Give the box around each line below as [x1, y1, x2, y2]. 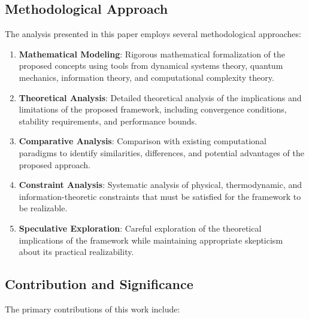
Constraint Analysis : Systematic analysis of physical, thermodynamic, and [19, 178, 302, 191]
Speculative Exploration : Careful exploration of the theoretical [19, 221, 262, 234]
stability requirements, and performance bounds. [19, 114, 197, 127]
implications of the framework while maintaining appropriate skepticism [19, 233, 283, 246]
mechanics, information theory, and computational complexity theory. [19, 71, 274, 83]
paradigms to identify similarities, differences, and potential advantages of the [19, 146, 304, 159]
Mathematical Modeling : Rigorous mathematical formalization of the [19, 47, 285, 60]
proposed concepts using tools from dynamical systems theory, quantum [19, 59, 283, 72]
